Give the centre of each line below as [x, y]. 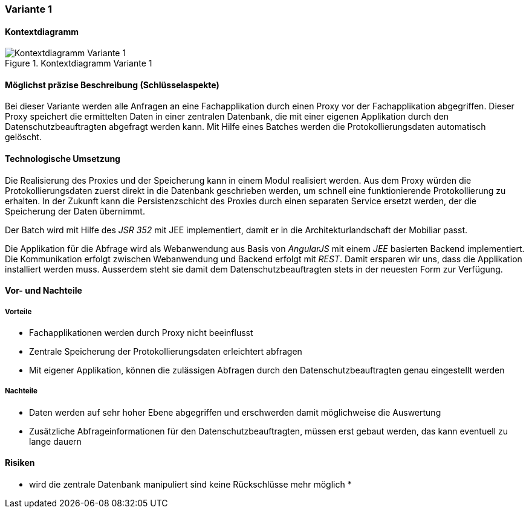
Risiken [20, 463]
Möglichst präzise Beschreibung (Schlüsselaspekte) [112, 85]
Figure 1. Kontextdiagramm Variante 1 [79, 63]
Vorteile [18, 311]
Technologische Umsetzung [63, 159]
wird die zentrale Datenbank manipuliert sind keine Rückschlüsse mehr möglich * [190, 485]
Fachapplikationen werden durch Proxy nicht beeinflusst [141, 333]
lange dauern [55, 441]
